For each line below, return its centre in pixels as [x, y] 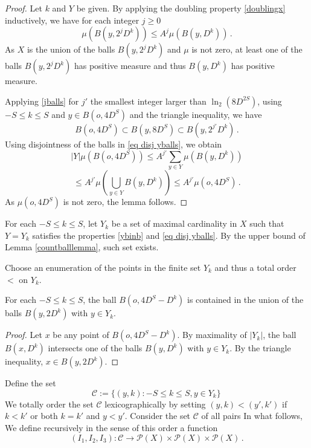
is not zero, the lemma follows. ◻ [125, 202]
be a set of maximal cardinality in [174, 223]
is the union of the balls [71, 49]
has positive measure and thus [130, 66]
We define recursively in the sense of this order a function [111, 427]
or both [44, 416]
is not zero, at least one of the [247, 49]
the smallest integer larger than [148, 101]
